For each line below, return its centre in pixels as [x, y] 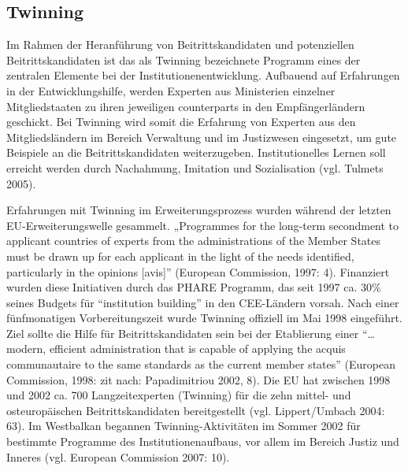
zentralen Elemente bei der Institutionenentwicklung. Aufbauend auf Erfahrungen [203, 75]
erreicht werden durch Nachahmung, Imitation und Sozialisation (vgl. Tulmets [195, 167]
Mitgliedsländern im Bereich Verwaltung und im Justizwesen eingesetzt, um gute [202, 137]
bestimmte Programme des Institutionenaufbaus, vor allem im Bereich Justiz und [203, 441]
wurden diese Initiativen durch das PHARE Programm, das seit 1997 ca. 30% [194, 287]
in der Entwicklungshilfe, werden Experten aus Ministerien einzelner [171, 90]
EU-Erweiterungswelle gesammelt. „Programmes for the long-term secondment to [203, 225]
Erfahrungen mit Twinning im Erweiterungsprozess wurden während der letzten [199, 210]
